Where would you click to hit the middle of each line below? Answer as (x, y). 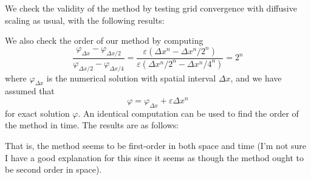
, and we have (256, 78)
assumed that (30, 91)
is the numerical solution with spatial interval (131, 78)
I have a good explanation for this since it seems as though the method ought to (154, 157)
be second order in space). (53, 169)
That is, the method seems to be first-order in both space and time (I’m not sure (156, 146)
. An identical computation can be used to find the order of (188, 113)
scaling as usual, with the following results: (85, 20)
